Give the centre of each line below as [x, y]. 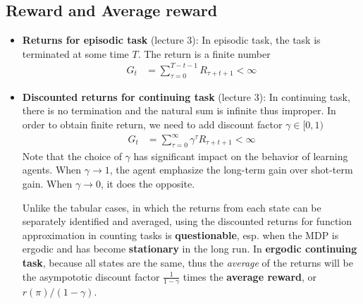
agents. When [52, 170]
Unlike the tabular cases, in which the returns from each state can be [172, 207]
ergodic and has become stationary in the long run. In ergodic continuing [190, 249]
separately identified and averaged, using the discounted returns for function [187, 221]
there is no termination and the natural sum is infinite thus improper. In [179, 110]
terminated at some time [75, 53]
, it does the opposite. [148, 184]
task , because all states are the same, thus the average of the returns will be [187, 262]
